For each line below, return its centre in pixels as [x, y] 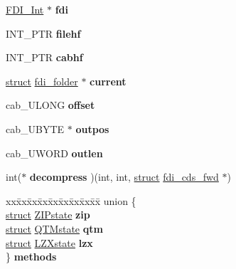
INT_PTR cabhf [44, 57]
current [108, 81]
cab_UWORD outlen [54, 153]
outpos [92, 128]
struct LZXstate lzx [49, 242]
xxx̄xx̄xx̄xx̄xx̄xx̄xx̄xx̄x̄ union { [71, 200]
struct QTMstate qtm [54, 228]
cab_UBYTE [35, 128]
